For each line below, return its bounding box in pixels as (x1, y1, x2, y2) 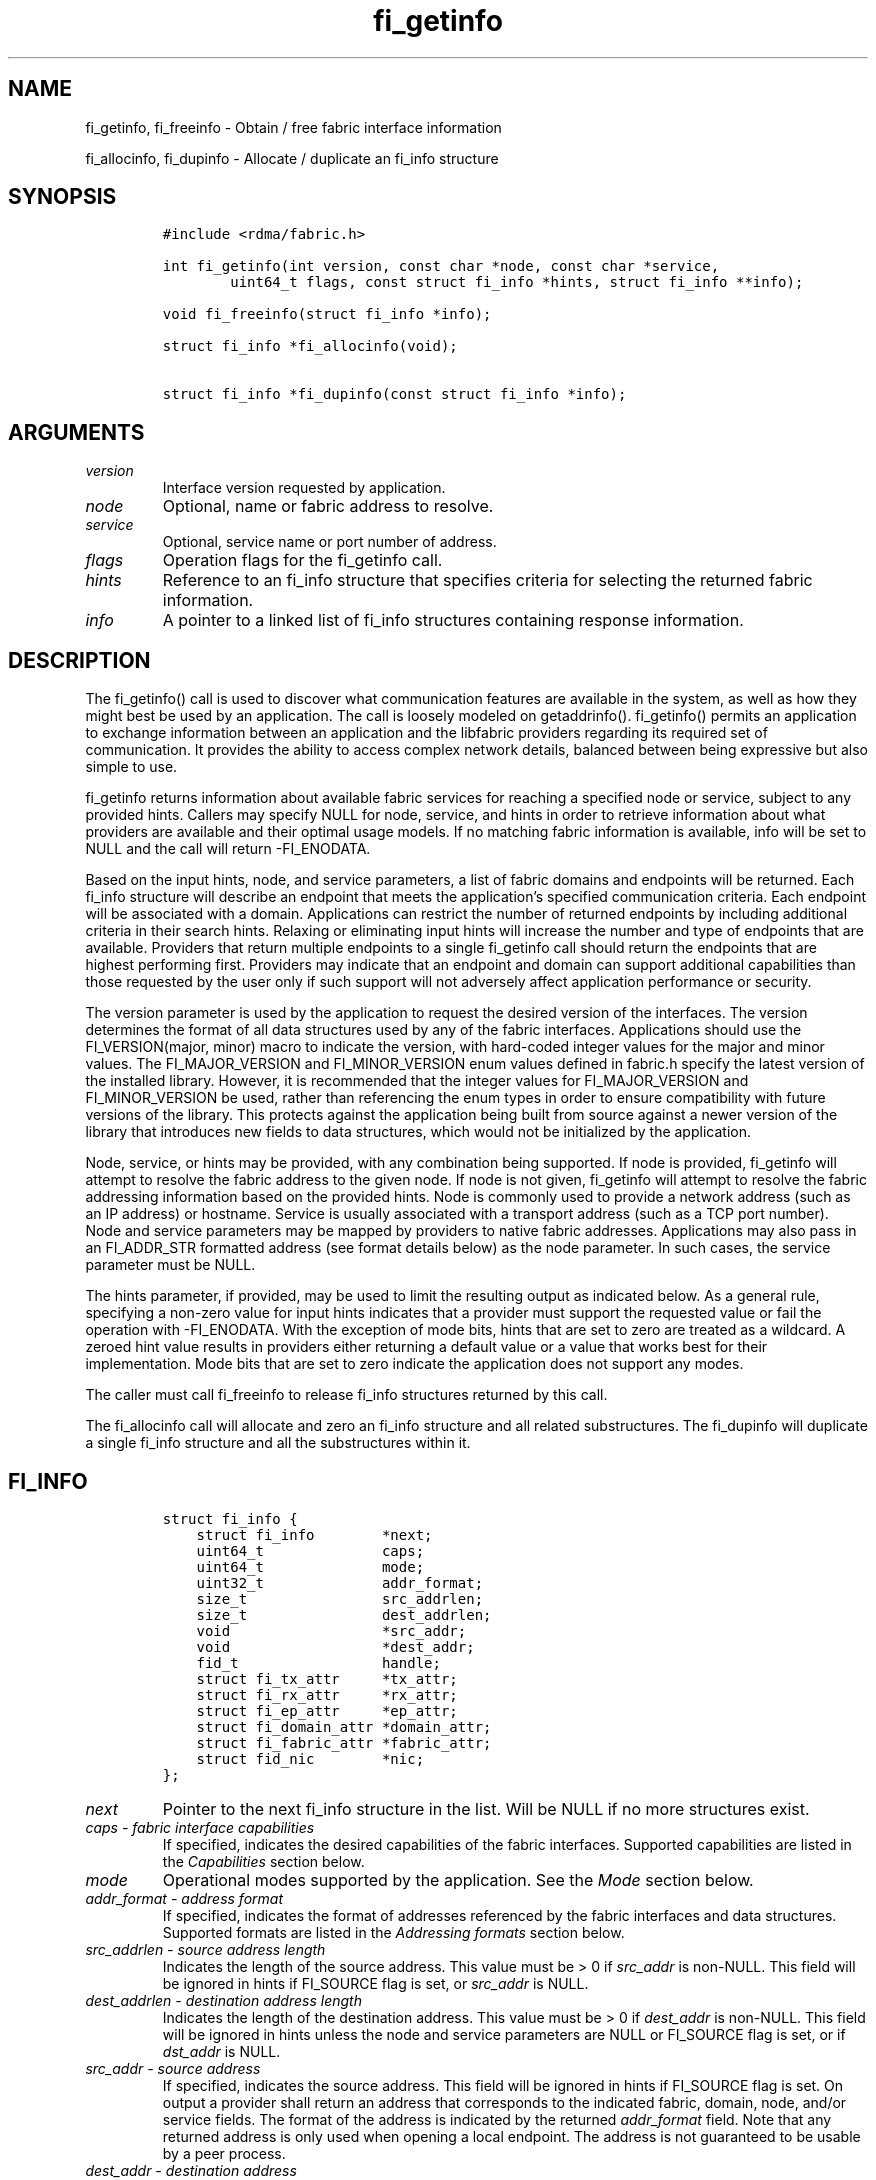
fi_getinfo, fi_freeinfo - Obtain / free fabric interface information (85, 118, 502, 136)
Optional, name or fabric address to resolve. (162, 496, 494, 517)
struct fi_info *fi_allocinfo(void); (162, 338, 458, 355)
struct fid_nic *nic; (196, 1750, 425, 1767)
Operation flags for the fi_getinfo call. (162, 550, 443, 571)
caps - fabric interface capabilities (85, 1818, 315, 1836)
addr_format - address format (85, 1889, 284, 1907)
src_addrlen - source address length (85, 1940, 326, 1958)
